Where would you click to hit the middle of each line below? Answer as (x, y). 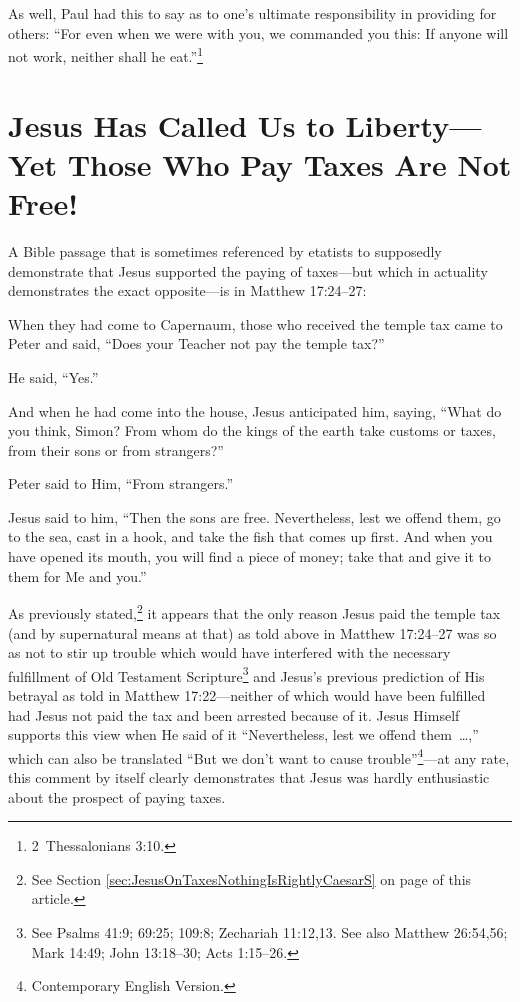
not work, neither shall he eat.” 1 (105, 54)
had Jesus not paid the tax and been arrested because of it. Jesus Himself (234, 714)
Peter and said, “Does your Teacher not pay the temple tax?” (196, 343)
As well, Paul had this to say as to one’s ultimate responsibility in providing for (252, 13)
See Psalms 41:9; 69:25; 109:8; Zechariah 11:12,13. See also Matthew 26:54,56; (269, 931)
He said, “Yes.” (53, 376)
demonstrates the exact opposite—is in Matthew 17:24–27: (187, 290)
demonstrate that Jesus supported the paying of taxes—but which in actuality (248, 270)
